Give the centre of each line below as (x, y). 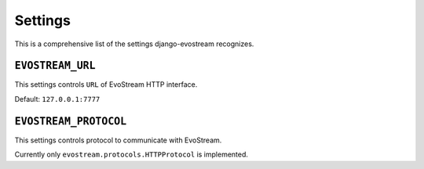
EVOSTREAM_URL (55, 66)
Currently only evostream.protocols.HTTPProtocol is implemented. (132, 155)
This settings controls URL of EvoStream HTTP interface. (106, 84)
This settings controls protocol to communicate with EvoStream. (118, 140)
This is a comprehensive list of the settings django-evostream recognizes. (134, 44)
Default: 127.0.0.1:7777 (57, 99)
